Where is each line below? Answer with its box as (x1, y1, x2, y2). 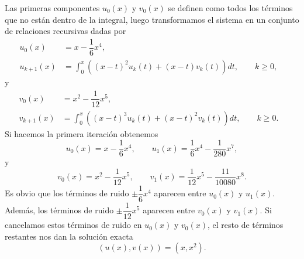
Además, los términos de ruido (5, 204, 114, 216)
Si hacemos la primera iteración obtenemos (5, 127, 158, 139)
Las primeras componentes (5, 2, 100, 13)
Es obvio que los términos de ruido (5, 187, 129, 199)
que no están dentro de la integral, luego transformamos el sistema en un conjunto (5, 13, 299, 25)
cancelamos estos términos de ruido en (5, 219, 142, 231)
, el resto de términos (208, 219, 284, 231)
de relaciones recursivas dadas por (5, 25, 126, 37)
